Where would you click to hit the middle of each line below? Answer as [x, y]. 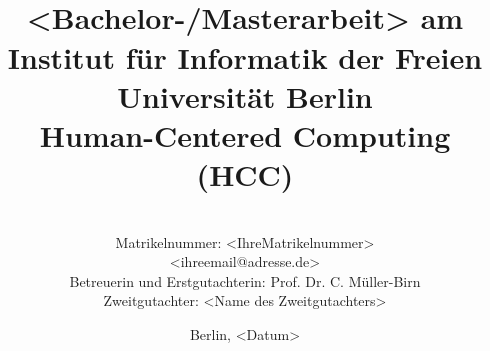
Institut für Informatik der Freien [245, 56]
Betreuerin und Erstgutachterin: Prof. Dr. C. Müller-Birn [245, 280]
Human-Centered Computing [245, 134]
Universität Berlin [245, 95]
